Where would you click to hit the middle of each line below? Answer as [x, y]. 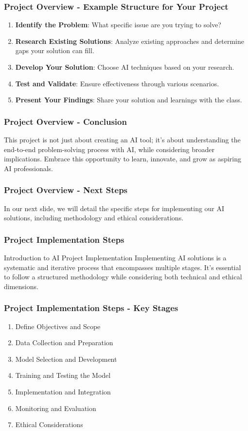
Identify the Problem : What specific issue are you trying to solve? [118, 25]
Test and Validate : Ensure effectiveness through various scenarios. [117, 83]
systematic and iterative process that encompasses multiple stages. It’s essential [123, 267]
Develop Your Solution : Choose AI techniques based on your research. [125, 67]
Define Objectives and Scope [58, 326]
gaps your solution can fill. [55, 50]
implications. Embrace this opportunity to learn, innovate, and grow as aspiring [123, 159]
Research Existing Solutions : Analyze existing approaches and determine [130, 41]
